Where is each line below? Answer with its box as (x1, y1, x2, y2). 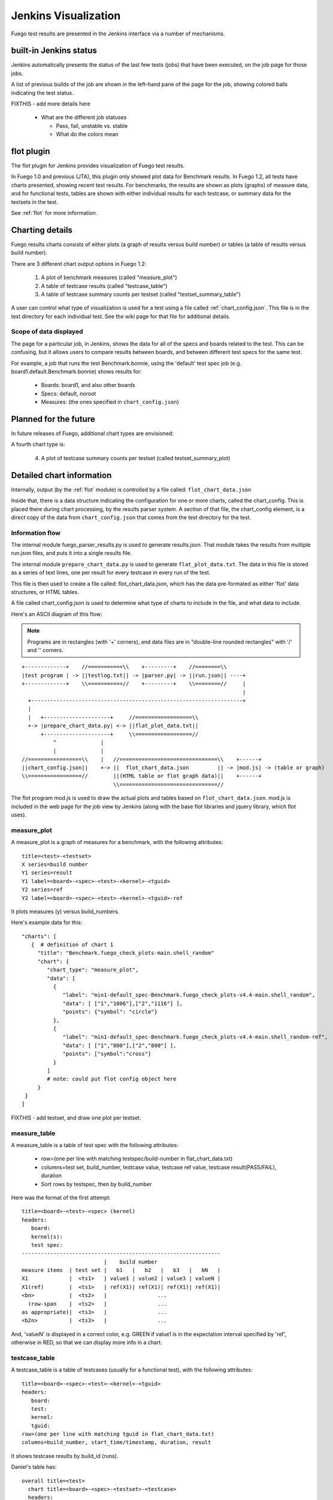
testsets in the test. (11, 198, 58, 205)
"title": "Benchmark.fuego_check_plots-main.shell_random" (37, 950, 215, 956)
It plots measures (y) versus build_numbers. (11, 908, 120, 915)
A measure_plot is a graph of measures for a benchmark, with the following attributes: (11, 839, 223, 846)
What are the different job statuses (41, 114, 127, 121)
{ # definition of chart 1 (31, 941, 114, 948)
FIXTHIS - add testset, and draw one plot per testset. (11, 1114, 141, 1121)
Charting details (11, 225, 73, 235)
